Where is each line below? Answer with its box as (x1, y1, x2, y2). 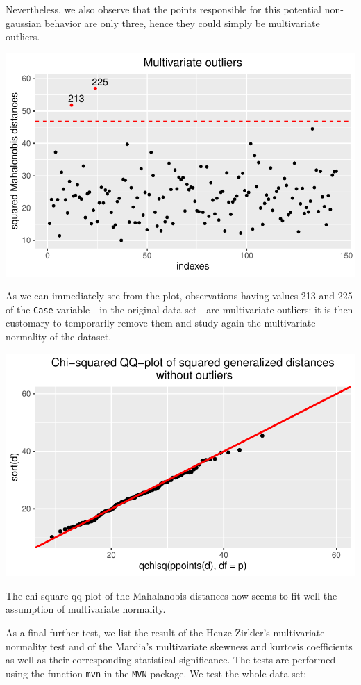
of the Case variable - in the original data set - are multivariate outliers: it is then (6, 302, 353, 316)
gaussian (6, 15, 42, 30)
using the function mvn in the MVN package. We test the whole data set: (6, 666, 307, 680)
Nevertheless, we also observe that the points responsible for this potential (6, 2, 321, 16)
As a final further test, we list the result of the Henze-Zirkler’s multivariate (6, 625, 325, 640)
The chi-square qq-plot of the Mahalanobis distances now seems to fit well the (6, 588, 337, 602)
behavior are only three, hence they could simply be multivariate (44, 15, 320, 30)
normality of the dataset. (6, 329, 112, 343)
